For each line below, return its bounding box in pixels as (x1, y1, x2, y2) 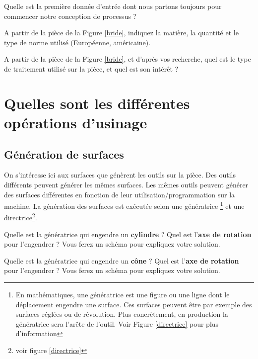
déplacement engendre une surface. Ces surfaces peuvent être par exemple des (15, 299, 252, 309)
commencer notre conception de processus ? (4, 10, 137, 21)
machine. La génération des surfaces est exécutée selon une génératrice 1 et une (4, 199, 245, 211)
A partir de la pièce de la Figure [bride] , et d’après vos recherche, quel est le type (4, 54, 251, 64)
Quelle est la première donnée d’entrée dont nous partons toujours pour (4, 1, 222, 11)
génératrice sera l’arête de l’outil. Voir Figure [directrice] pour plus (15, 318, 219, 329)
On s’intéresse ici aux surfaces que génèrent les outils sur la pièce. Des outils (4, 170, 236, 180)
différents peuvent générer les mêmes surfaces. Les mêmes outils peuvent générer (4, 179, 249, 189)
